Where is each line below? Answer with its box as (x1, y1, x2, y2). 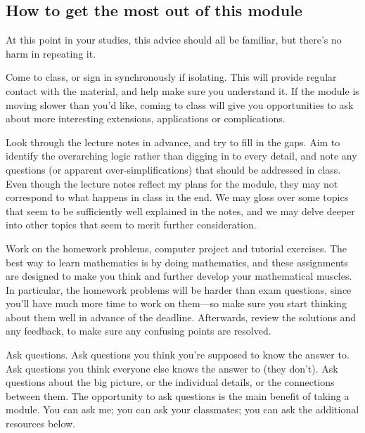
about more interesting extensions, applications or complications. (6, 111, 286, 126)
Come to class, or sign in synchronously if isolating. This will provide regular (6, 70, 337, 84)
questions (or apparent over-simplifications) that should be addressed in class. (6, 162, 341, 176)
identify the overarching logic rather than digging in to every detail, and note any (6, 148, 357, 163)
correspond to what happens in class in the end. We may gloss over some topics (6, 190, 349, 205)
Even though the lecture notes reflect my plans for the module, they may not (6, 176, 338, 190)
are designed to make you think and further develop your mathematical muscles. (6, 269, 352, 283)
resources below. (6, 416, 75, 431)
